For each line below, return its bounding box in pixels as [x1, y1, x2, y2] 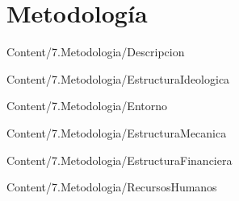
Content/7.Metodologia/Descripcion [6, 43, 185, 60]
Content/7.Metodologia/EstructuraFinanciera [6, 151, 233, 168]
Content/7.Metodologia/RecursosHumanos [6, 178, 217, 195]
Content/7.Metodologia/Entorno [6, 97, 167, 114]
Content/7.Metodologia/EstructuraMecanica [6, 124, 227, 141]
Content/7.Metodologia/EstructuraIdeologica [6, 70, 230, 87]
